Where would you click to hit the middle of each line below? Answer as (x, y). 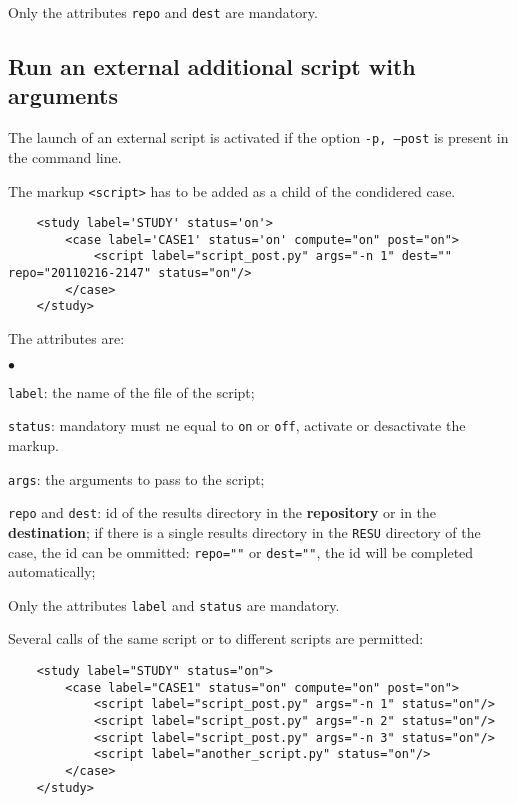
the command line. (65, 156)
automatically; (52, 571)
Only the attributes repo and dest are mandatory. (163, 12)
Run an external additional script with (212, 66)
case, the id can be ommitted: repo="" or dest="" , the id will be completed (241, 551)
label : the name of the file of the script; (131, 391)
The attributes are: (66, 338)
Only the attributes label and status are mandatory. (174, 604)
